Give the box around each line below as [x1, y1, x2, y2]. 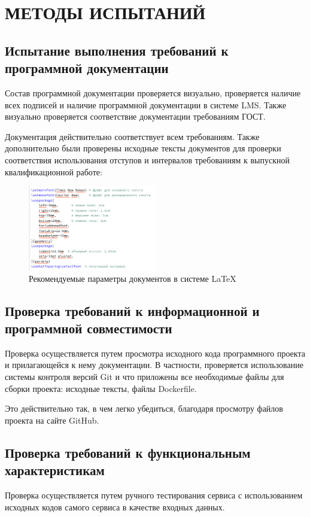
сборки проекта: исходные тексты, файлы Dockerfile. [5, 382, 197, 394]
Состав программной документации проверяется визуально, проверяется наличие [5, 86, 301, 99]
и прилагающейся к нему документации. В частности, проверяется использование [5, 358, 303, 371]
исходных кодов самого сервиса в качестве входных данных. [5, 500, 225, 513]
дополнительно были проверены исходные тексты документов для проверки [5, 142, 281, 154]
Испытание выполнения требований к [5, 41, 229, 59]
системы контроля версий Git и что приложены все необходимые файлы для [5, 370, 284, 383]
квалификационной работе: [5, 165, 102, 178]
